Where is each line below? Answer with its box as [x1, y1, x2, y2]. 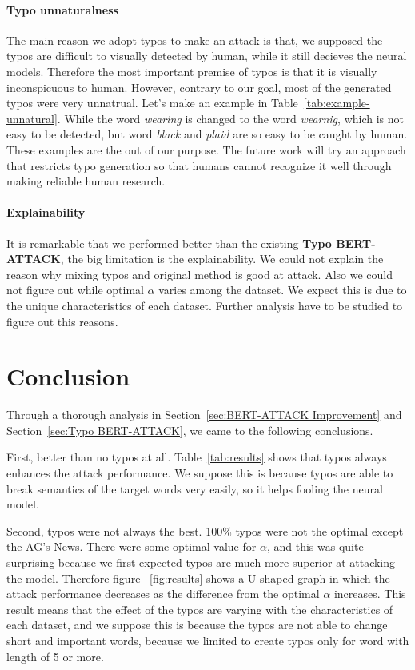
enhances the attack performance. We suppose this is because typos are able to [6, 465, 393, 481]
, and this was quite [266, 538, 364, 555]
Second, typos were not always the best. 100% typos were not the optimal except [6, 522, 404, 539]
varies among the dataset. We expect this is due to [158, 281, 407, 298]
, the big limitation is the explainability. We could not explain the [60, 250, 384, 267]
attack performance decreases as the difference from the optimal [6, 585, 320, 602]
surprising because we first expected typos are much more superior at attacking [6, 553, 396, 570]
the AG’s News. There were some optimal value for [6, 538, 257, 555]
